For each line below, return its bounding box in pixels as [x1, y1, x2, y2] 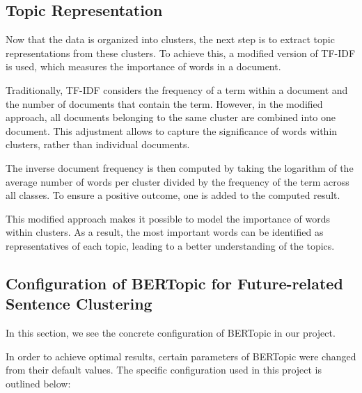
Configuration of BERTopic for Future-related [6, 272, 343, 294]
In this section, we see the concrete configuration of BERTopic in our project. [6, 326, 336, 340]
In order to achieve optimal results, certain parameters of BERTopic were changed [6, 348, 356, 363]
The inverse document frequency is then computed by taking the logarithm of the [6, 160, 354, 175]
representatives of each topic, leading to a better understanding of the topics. [6, 238, 335, 252]
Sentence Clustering [6, 293, 152, 314]
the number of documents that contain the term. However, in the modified [6, 96, 323, 111]
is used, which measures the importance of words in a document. [6, 59, 281, 74]
